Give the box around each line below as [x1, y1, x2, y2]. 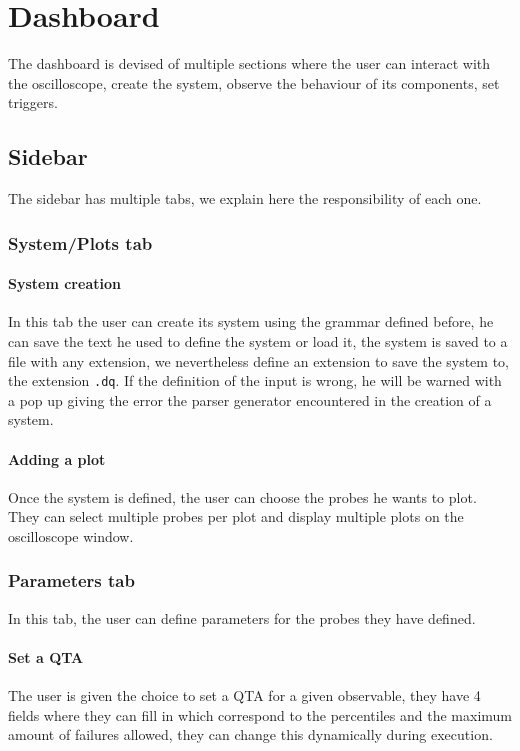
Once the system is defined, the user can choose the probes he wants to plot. [8, 486, 477, 507]
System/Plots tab [8, 230, 153, 255]
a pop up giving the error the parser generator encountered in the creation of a [8, 389, 492, 410]
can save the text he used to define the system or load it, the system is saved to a [8, 330, 508, 351]
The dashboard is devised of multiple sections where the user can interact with [8, 53, 491, 74]
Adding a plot [8, 448, 106, 469]
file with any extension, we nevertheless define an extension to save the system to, [8, 350, 510, 371]
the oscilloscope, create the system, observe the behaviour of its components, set [8, 72, 500, 93]
